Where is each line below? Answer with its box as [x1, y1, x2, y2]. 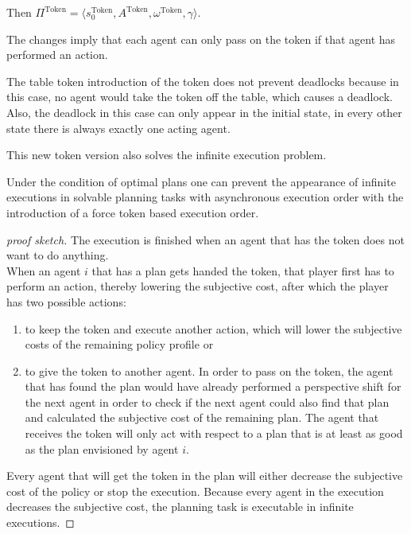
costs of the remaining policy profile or [25, 336, 214, 353]
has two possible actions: [6, 293, 126, 310]
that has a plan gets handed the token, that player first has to [91, 262, 394, 279]
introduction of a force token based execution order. [6, 204, 259, 220]
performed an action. [6, 46, 108, 63]
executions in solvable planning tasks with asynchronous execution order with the [6, 189, 404, 205]
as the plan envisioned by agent [25, 440, 179, 457]
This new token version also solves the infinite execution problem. [6, 146, 327, 163]
